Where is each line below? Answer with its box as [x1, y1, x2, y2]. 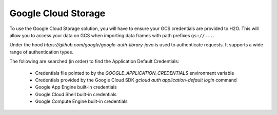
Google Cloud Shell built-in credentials [35, 91, 117, 97]
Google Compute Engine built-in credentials [35, 98, 128, 104]
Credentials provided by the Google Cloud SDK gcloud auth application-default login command [35, 77, 237, 83]
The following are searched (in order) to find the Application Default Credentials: [9, 59, 180, 65]
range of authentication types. [9, 49, 74, 55]
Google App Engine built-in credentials [35, 84, 117, 90]
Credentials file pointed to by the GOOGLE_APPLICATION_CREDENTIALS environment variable [35, 70, 234, 76]
